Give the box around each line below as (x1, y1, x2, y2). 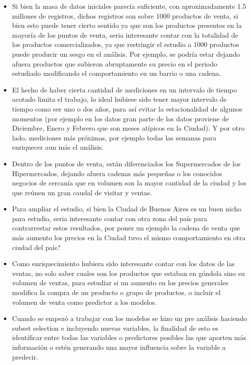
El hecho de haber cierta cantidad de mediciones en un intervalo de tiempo (12, 84, 237, 94)
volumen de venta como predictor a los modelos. (12, 297, 157, 307)
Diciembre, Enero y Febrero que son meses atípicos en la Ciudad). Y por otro (12, 123, 245, 133)
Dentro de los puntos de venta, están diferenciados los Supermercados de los (12, 158, 241, 168)
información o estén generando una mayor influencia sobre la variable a (12, 342, 226, 352)
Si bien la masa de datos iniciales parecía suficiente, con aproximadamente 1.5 (12, 1, 246, 11)
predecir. (12, 351, 38, 362)
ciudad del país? (12, 242, 61, 252)
